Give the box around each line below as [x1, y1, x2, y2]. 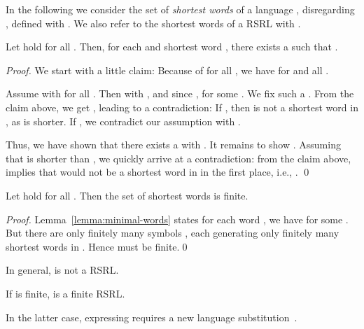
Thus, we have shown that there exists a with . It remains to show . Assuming [6, 137, 341, 152]
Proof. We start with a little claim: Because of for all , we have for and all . [6, 62, 329, 77]
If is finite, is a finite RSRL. [6, 286, 125, 300]
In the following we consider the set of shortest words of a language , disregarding [6, 2, 355, 16]
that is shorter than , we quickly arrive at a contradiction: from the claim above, [6, 150, 351, 165]
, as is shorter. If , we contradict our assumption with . [6, 113, 241, 128]
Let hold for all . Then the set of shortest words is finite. [6, 188, 248, 202]
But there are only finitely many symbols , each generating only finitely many [6, 225, 339, 240]
